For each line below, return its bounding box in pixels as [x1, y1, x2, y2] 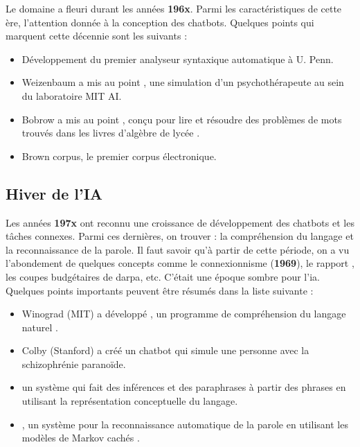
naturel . [21, 319, 58, 334]
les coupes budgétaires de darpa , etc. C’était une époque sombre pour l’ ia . [6, 269, 320, 283]
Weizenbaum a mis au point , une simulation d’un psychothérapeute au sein [21, 75, 344, 89]
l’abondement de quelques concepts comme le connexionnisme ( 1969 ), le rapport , [6, 256, 354, 270]
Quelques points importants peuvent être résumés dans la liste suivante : [6, 283, 314, 297]
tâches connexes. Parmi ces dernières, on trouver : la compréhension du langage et [6, 229, 354, 243]
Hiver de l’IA [6, 182, 103, 204]
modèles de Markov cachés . [21, 430, 140, 445]
